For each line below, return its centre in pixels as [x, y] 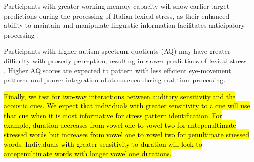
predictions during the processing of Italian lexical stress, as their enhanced [117, 15]
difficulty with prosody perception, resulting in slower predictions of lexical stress [125, 60]
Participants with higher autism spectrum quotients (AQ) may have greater [117, 51]
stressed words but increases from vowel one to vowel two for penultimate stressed [127, 134]
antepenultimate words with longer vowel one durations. [88, 153]
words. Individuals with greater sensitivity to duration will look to [103, 144]
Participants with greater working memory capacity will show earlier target [117, 6]
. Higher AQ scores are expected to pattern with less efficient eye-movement [117, 70]
